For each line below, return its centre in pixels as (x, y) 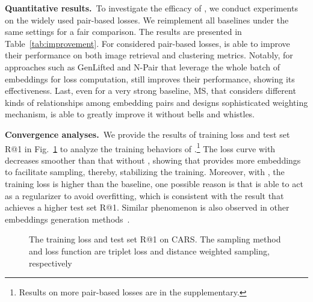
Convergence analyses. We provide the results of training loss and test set (147, 134)
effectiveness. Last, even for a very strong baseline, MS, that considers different (150, 91)
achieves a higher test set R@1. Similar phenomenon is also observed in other (147, 207)
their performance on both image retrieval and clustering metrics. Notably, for (149, 55)
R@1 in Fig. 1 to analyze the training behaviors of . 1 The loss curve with (140, 147)
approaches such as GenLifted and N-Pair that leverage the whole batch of (142, 66)
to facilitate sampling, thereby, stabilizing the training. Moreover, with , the (145, 172)
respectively (51, 263)
